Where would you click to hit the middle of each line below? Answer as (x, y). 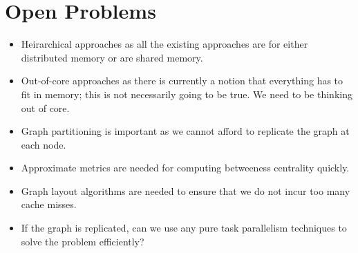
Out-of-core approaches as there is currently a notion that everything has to (182, 81)
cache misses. (49, 204)
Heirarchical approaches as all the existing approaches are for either (164, 44)
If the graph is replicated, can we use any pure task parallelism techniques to (184, 228)
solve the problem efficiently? (83, 241)
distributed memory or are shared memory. (112, 57)
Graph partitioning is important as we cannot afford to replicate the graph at (185, 131)
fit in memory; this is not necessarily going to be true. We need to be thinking (187, 94)
